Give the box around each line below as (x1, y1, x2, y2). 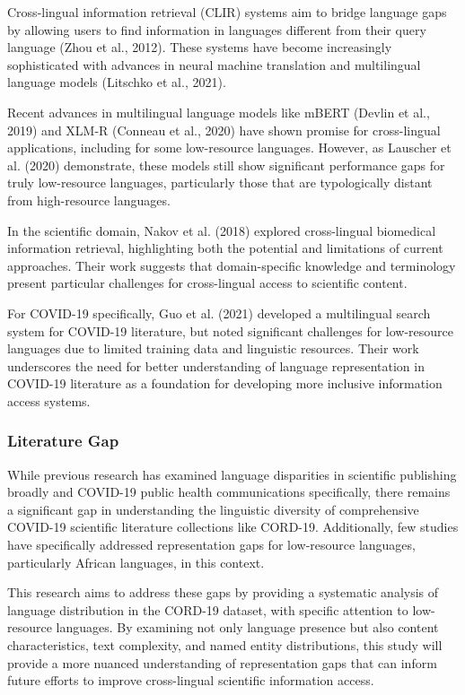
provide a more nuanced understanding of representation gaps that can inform (7, 653, 437, 672)
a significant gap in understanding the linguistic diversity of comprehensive (7, 500, 419, 518)
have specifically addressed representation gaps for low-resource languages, (7, 535, 416, 554)
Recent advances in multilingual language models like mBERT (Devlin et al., (7, 102, 430, 121)
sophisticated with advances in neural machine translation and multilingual (7, 55, 421, 74)
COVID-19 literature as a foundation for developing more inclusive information (7, 374, 443, 393)
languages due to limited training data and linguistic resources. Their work (7, 339, 419, 358)
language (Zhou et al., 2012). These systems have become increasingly (7, 38, 392, 56)
